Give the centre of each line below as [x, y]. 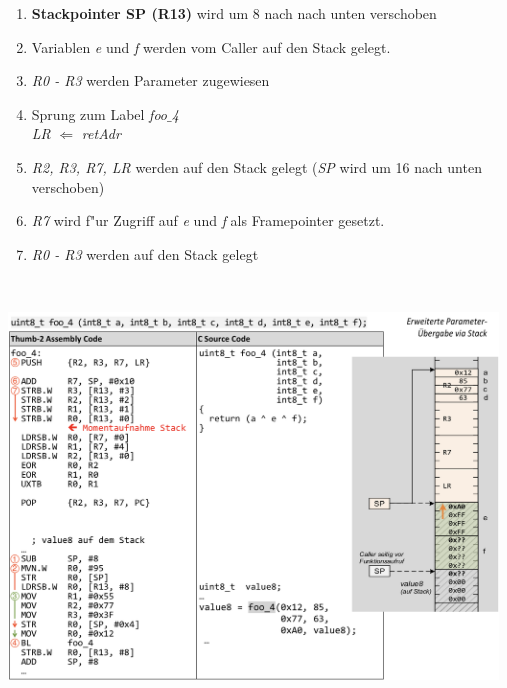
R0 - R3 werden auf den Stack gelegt [145, 253]
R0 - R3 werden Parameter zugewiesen [150, 80]
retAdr [101, 133]
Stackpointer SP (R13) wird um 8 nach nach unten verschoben [234, 13]
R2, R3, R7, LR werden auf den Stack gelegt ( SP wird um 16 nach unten [256, 166]
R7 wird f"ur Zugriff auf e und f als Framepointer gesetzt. [208, 220]
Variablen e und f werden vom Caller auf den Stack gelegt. [211, 46]
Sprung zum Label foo [99, 113]
